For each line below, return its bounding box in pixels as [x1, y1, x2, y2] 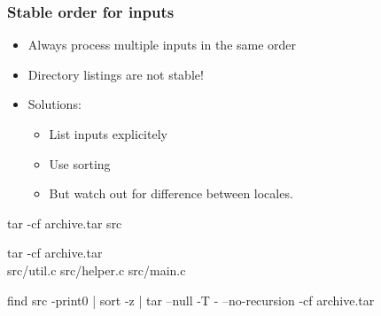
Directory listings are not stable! [27, 65, 204, 83]
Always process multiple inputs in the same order [27, 35, 297, 54]
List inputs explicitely [49, 125, 167, 143]
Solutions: [27, 95, 82, 113]
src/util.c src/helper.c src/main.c [7, 260, 186, 279]
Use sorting [49, 154, 111, 173]
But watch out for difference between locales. [49, 184, 293, 203]
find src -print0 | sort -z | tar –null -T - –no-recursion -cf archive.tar [7, 290, 375, 309]
